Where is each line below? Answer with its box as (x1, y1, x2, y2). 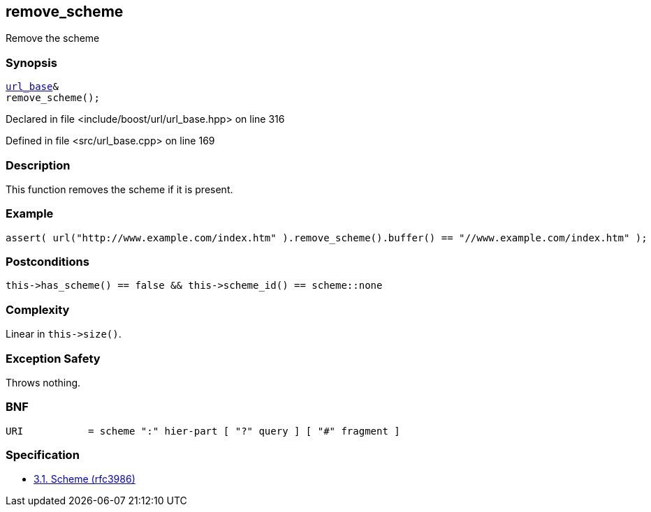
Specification (6, 448, 80, 462)
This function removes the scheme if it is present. (6, 183, 233, 195)
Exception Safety (6, 351, 101, 366)
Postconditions (6, 255, 89, 269)
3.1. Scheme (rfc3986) (34, 473, 136, 485)
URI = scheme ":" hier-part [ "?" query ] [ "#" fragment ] (6, 425, 400, 437)
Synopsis (6, 55, 57, 70)
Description (6, 158, 71, 172)
